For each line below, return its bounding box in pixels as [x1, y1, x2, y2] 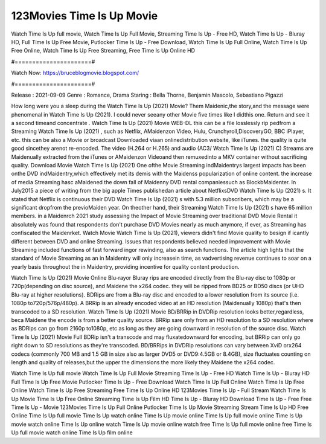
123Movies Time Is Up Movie [11, 9, 158, 22]
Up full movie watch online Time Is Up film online [11, 429, 133, 436]
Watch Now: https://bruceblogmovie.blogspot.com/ [11, 69, 139, 77]
